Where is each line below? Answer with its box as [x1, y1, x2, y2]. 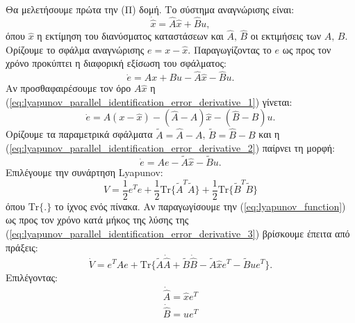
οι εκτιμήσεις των [250, 29, 322, 43]
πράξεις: [6, 239, 38, 254]
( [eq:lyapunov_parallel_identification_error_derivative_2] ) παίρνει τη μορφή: [6, 141, 335, 155]
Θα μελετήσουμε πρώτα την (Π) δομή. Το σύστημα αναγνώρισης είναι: [6, 2, 295, 16]
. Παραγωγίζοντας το [188, 42, 272, 56]
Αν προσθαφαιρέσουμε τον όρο [6, 81, 131, 95]
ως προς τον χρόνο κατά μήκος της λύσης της [6, 212, 189, 227]
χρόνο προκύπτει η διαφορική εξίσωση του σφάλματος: [6, 56, 226, 70]
